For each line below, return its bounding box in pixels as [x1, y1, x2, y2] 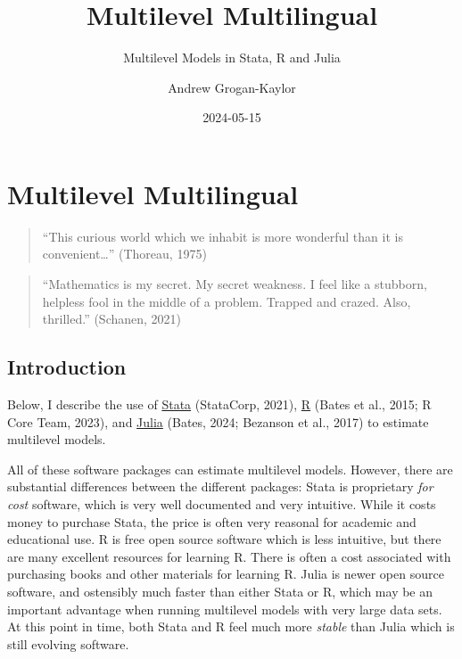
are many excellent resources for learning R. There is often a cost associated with [7, 547, 451, 565]
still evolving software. [7, 634, 129, 653]
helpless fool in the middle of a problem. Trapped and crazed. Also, [42, 292, 411, 310]
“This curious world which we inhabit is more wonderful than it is [42, 227, 403, 245]
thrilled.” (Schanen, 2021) [42, 309, 182, 328]
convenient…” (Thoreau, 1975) [42, 244, 207, 263]
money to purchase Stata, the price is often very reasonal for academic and [7, 512, 417, 531]
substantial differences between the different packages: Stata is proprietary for [7, 477, 433, 496]
